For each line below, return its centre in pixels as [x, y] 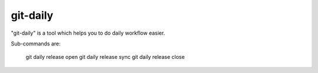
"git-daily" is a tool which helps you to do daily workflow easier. [88, 33]
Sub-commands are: [36, 44]
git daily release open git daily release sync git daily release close [105, 57]
